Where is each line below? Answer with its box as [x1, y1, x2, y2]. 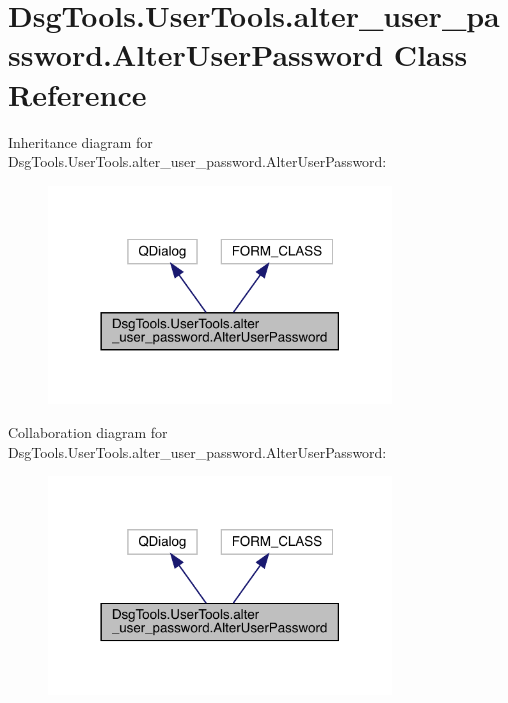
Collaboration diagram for [8, 421, 168, 442]
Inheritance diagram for [8, 131, 153, 152]
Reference [8, 73, 147, 114]
